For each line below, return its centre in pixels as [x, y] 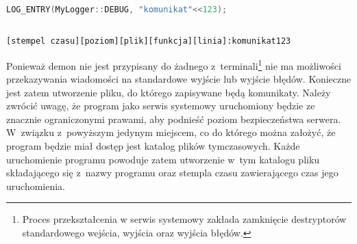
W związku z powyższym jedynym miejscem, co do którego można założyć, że [171, 132]
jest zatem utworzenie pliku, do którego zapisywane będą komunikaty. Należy [169, 92]
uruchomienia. [36, 186]
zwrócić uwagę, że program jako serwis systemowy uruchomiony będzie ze [161, 106]
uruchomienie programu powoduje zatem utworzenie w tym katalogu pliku [163, 159]
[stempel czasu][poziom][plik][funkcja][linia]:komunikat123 [149, 41]
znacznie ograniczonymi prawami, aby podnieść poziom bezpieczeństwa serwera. [174, 119]
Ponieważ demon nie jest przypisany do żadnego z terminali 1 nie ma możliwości [174, 64]
